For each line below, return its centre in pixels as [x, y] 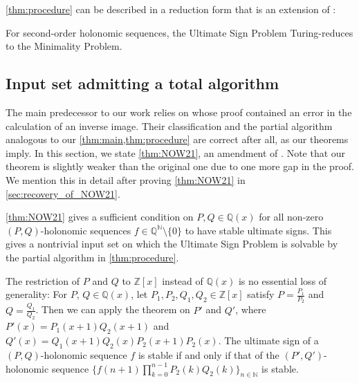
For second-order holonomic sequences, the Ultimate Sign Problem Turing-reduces [179, 32]
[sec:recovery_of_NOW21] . [63, 193]
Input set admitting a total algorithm [142, 83]
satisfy [261, 294]
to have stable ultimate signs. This [258, 230]
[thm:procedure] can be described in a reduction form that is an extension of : [171, 9]
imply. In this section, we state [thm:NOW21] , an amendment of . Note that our [176, 152]
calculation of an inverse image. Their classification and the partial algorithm [169, 125]
